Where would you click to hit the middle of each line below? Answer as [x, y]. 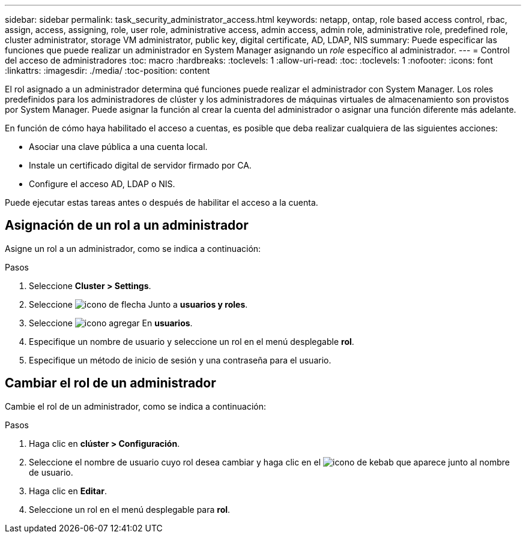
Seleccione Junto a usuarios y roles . [138, 304]
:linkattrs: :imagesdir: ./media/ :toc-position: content [107, 70]
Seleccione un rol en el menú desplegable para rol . [130, 509]
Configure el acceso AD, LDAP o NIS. [102, 184]
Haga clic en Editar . [68, 491]
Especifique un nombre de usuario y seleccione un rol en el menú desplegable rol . [192, 341]
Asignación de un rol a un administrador [127, 226]
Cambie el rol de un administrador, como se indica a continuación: [135, 406]
